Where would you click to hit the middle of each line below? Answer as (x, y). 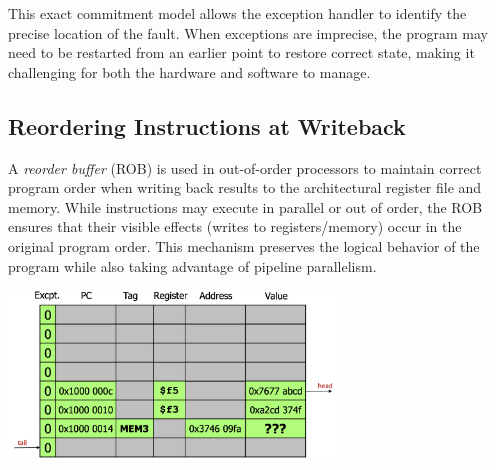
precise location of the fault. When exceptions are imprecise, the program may (248, 32)
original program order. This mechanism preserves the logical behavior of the (244, 245)
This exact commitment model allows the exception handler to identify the (237, 13)
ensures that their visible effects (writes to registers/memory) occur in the (235, 226)
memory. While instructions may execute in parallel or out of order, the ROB (245, 206)
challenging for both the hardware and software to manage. (189, 71)
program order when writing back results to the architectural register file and (245, 187)
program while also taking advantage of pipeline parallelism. (192, 265)
